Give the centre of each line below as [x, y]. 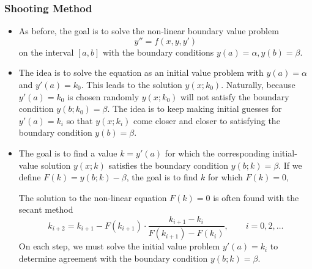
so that [80, 120]
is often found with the [256, 197]
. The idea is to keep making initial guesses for [195, 109]
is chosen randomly [103, 96]
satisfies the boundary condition [169, 165]
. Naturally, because [258, 84]
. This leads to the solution [132, 84]
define [30, 177]
